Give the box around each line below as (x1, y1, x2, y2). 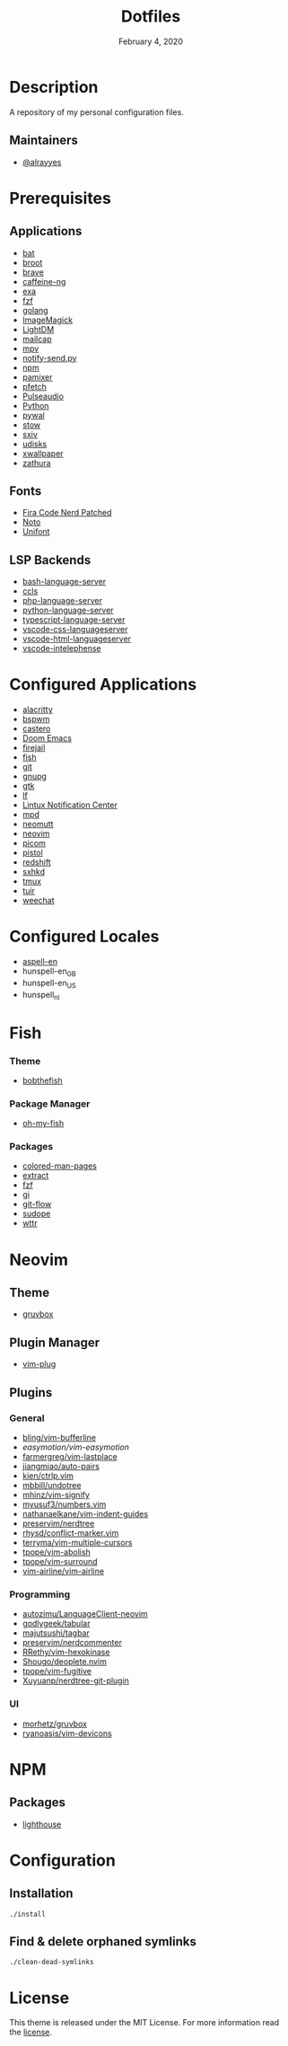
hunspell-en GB (22, 966, 76, 978)
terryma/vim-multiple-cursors (22, 1537, 133, 1548)
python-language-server (22, 604, 114, 616)
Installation (9, 1886, 74, 1901)
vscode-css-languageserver (22, 624, 128, 635)
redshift (22, 857, 51, 868)
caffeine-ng (22, 276, 66, 287)
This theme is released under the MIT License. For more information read (9, 2017, 280, 2028)
